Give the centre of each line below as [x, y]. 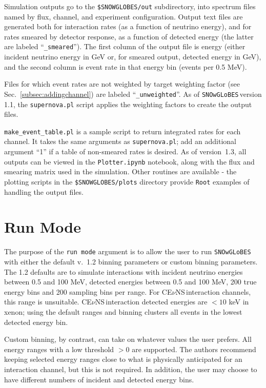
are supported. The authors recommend [194, 349]
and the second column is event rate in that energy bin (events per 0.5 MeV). [126, 66]
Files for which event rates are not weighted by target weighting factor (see [122, 84]
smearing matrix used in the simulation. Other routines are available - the [120, 171]
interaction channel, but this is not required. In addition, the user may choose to [131, 369]
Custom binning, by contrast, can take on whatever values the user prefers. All [128, 339]
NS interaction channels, [213, 291]
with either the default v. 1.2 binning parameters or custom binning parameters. [131, 261]
